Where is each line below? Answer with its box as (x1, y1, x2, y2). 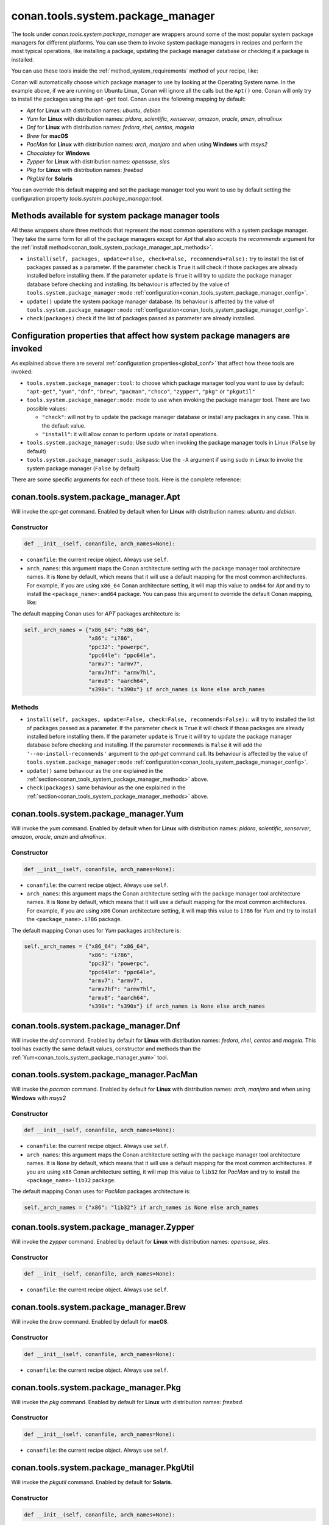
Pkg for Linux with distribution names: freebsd (26, 167, 143, 174)
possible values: (26, 404, 68, 412)
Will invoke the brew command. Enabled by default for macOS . (11, 1318, 169, 1326)
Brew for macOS (26, 132, 68, 140)
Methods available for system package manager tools (11, 210, 220, 221)
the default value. (41, 422, 86, 429)
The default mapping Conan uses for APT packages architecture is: (11, 610, 181, 617)
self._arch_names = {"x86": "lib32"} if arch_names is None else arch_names (24, 1204, 259, 1211)
